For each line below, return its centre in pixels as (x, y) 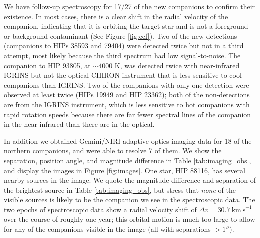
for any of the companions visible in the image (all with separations (107, 229)
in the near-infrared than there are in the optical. (79, 124)
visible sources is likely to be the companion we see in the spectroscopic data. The (130, 200)
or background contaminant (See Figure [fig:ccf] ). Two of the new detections (121, 36)
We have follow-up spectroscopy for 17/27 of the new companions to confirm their (130, 6)
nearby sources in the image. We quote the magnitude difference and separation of (130, 180)
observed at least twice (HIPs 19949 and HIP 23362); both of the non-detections (127, 95)
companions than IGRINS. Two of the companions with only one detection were (127, 85)
